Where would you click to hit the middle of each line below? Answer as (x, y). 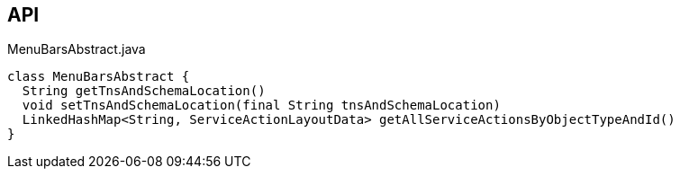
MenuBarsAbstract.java (77, 49)
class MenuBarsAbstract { (99, 77)
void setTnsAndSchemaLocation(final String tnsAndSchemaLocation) (261, 106)
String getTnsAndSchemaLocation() (144, 91)
